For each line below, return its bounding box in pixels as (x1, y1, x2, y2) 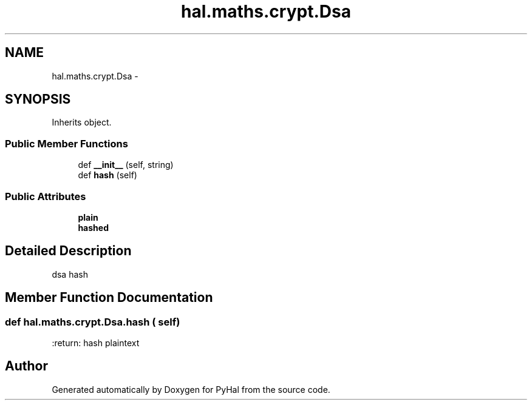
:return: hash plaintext (52, 338, 140, 348)
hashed (78, 222, 109, 233)
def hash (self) (78, 170, 137, 181)
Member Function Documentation (5, 290, 213, 306)
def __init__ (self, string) (78, 159, 174, 170)
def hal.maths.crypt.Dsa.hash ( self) (5, 315, 180, 328)
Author (5, 358, 48, 374)
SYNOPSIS (5, 92, 71, 107)
